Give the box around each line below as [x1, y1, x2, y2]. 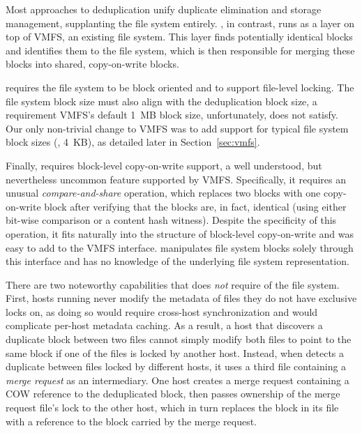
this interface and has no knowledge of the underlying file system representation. [6, 254, 349, 268]
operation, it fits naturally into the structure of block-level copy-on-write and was [6, 226, 354, 241]
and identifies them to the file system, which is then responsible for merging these [6, 43, 355, 57]
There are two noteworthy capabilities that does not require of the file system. [6, 277, 340, 291]
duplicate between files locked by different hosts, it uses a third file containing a [6, 359, 347, 374]
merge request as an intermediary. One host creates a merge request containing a [6, 372, 349, 387]
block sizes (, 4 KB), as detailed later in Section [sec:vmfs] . [6, 135, 260, 149]
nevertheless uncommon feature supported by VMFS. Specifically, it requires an [6, 172, 347, 186]
